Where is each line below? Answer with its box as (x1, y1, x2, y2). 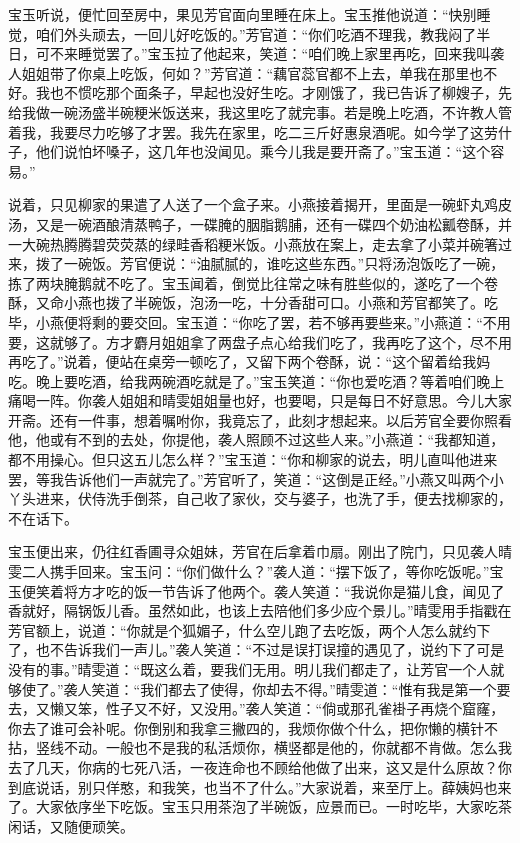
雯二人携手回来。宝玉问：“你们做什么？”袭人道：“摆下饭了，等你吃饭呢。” (8, 561, 490, 582)
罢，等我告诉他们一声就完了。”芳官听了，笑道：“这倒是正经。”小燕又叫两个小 (8, 468, 504, 489)
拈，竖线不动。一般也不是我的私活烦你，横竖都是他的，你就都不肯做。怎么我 (8, 737, 512, 758)
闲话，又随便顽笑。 (8, 815, 134, 836)
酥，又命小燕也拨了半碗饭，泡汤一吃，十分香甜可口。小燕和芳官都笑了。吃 (8, 292, 498, 313)
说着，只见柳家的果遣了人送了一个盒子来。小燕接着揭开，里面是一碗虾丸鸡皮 (8, 194, 512, 215)
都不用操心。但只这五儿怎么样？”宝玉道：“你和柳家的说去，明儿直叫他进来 (8, 449, 498, 470)
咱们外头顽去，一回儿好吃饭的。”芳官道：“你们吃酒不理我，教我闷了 (35, 23, 477, 44)
